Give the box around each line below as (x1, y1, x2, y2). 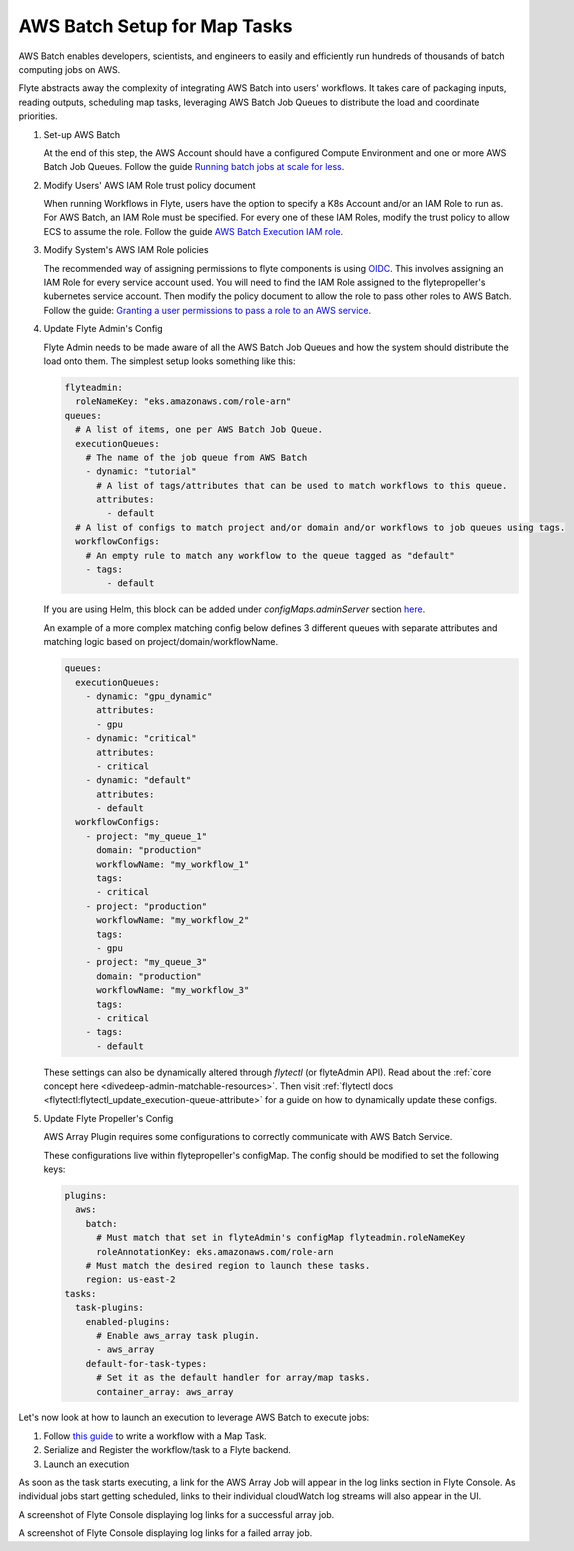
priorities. (18, 110, 59, 122)
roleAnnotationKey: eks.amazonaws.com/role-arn (96, 1246, 334, 1257)
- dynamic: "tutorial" (85, 466, 197, 477)
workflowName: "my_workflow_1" (96, 858, 250, 870)
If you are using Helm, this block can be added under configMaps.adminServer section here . (43, 603, 426, 615)
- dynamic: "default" (85, 775, 192, 786)
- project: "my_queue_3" (85, 956, 208, 968)
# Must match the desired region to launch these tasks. (85, 1260, 371, 1271)
